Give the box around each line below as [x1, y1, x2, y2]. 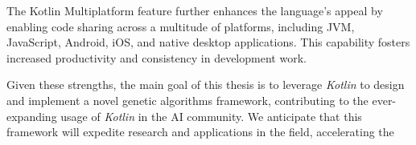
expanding [6, 107, 57, 124]
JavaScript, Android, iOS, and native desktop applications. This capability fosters [6, 34, 410, 50]
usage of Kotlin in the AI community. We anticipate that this [60, 107, 362, 124]
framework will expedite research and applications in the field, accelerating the [6, 123, 394, 140]
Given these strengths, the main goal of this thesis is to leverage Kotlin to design [6, 76, 405, 93]
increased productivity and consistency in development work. [6, 49, 307, 66]
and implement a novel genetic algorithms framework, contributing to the [6, 91, 369, 108]
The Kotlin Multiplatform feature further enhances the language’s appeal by [6, 2, 383, 18]
